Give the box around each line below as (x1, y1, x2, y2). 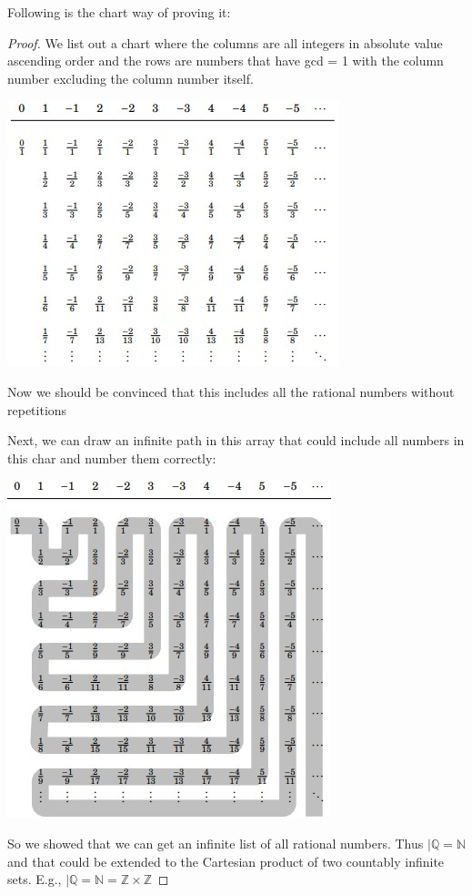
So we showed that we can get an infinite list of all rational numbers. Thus (7, 833, 424, 852)
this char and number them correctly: (7, 448, 216, 467)
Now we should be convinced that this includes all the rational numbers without (7, 381, 455, 401)
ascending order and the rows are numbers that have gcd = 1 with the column (7, 51, 444, 70)
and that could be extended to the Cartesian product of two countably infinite (7, 851, 445, 870)
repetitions (7, 400, 67, 419)
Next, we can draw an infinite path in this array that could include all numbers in (7, 431, 465, 450)
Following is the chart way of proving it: (7, 3, 231, 21)
